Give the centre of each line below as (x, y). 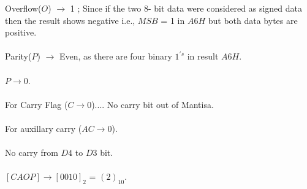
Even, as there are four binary (116, 56)
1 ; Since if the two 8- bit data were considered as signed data (186, 8)
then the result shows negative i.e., (70, 20)
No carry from (32, 152)
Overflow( (23, 8)
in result (203, 56)
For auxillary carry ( (44, 128)
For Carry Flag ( (36, 104)
